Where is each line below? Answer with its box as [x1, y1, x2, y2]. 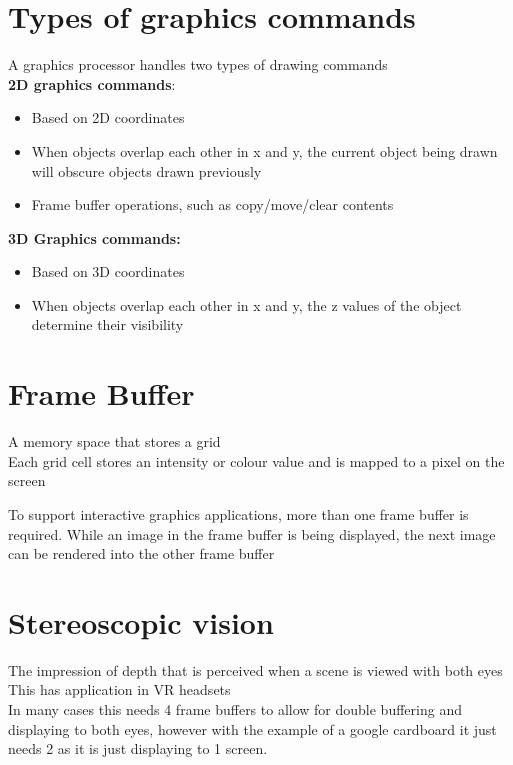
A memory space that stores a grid [8, 431, 221, 452]
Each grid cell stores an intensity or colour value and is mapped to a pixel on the [8, 450, 505, 471]
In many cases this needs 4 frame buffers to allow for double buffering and [8, 699, 462, 720]
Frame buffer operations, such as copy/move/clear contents [31, 194, 394, 215]
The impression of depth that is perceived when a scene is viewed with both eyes [8, 659, 503, 680]
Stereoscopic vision [8, 601, 274, 642]
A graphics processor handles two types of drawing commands [8, 54, 388, 75]
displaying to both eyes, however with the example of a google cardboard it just [8, 718, 497, 739]
